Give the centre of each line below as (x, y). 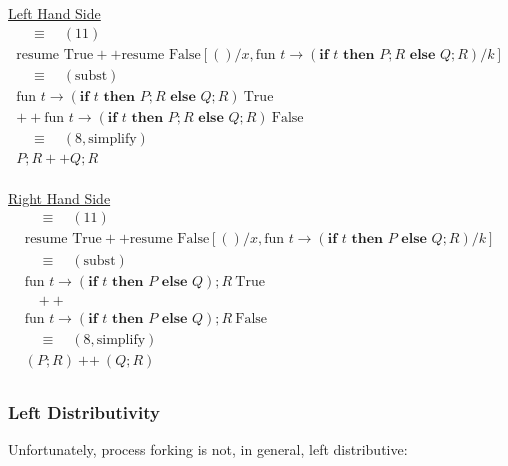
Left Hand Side (54, 13)
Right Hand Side (59, 197)
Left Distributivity (84, 411)
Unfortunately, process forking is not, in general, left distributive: (208, 448)
